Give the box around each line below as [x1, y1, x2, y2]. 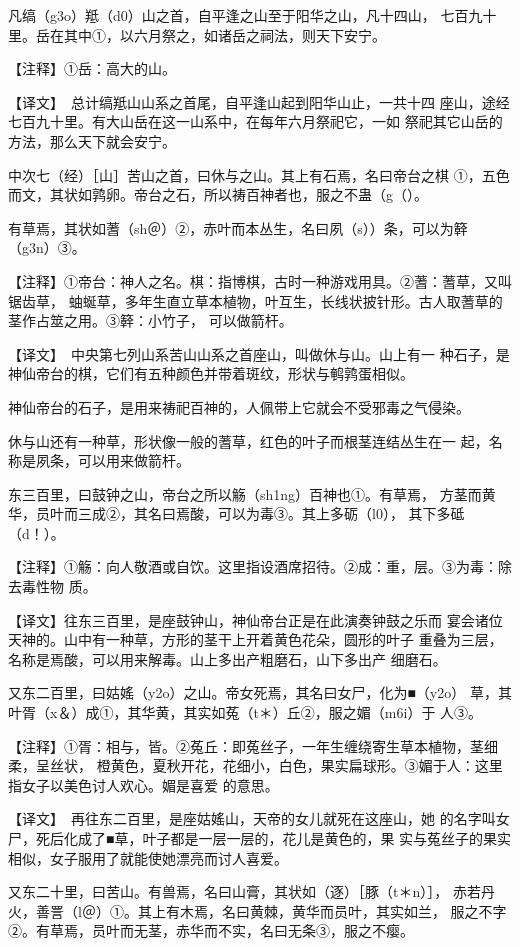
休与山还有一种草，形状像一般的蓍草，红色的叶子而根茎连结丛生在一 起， [8, 430, 489, 451]
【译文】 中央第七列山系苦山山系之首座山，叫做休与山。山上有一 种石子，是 [8, 343, 510, 364]
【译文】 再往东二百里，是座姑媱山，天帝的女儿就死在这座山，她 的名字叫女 [8, 808, 510, 829]
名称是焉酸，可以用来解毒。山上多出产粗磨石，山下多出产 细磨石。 [8, 648, 447, 669]
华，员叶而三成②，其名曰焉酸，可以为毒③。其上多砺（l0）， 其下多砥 [8, 503, 465, 524]
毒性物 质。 [21, 576, 97, 597]
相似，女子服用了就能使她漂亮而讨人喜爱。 [8, 847, 288, 868]
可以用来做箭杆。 [77, 450, 190, 471]
